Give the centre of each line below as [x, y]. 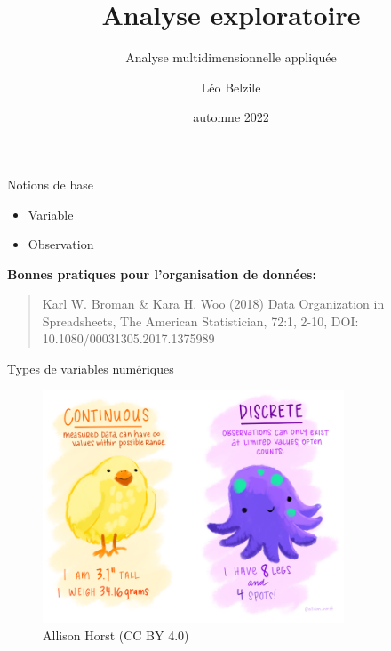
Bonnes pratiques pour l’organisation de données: [162, 273]
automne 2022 [231, 117]
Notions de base [50, 184]
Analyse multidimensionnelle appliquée [231, 57]
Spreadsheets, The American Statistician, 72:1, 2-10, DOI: [200, 321]
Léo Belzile [231, 87]
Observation [61, 244]
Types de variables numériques [91, 369]
